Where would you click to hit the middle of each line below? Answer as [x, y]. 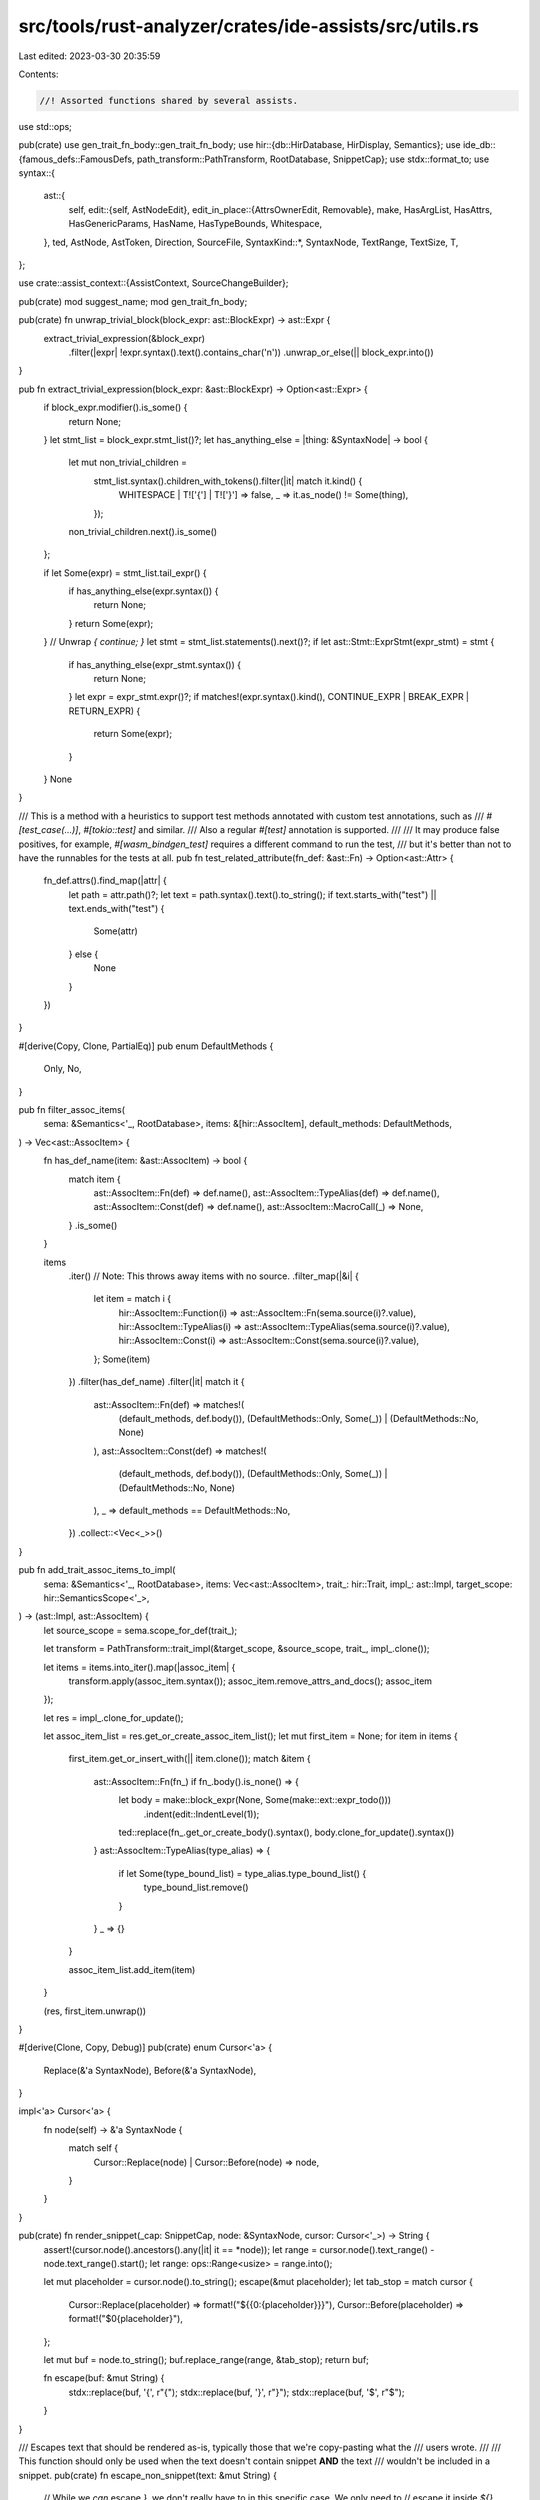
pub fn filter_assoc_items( [71, 1109]
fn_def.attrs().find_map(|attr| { [105, 881]
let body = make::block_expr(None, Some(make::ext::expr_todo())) [255, 1800]
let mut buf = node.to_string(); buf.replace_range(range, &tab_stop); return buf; [206, 2359]
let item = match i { [132, 1299]
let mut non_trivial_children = [128, 462]
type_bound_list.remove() [196, 1887]
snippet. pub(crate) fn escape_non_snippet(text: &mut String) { [147, 2475]
